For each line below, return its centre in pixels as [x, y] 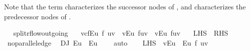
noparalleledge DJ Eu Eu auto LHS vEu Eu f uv [108, 42]
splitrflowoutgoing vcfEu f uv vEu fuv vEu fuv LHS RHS [121, 33]
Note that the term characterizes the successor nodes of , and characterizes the [125, 6]
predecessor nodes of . [38, 16]
